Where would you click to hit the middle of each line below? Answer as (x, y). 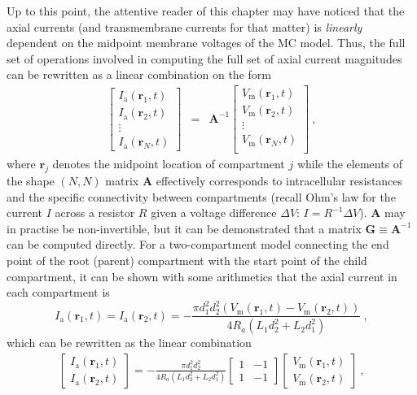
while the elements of (350, 164)
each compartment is (58, 292)
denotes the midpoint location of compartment (169, 164)
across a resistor (95, 213)
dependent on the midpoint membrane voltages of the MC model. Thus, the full (206, 43)
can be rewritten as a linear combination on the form (139, 74)
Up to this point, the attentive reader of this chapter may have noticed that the (206, 11)
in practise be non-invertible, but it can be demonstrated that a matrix (184, 228)
